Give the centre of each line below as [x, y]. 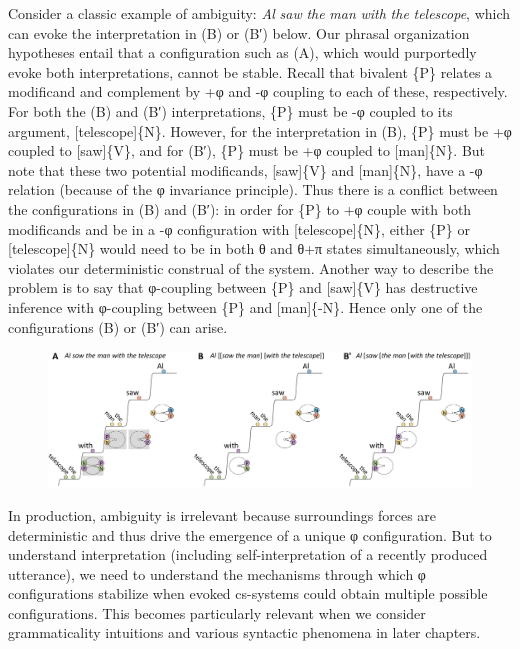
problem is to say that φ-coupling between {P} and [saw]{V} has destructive [243, 287]
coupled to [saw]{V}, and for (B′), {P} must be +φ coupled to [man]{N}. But [247, 150]
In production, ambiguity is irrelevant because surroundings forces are [222, 514]
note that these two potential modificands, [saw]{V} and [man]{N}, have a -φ [245, 169]
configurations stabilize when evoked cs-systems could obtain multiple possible [248, 593]
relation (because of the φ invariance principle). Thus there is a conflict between [253, 189]
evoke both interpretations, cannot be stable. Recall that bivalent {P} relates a [250, 71]
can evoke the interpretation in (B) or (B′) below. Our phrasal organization [239, 32]
